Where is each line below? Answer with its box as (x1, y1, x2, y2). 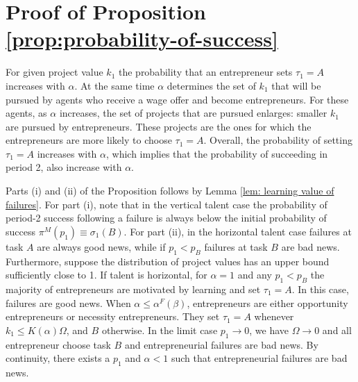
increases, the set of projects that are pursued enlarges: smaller (59, 106, 327, 120)
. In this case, (291, 282, 349, 297)
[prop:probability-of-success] (6, 24, 278, 53)
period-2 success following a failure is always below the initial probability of (6, 210, 327, 225)
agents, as (6, 106, 47, 120)
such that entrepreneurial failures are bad (171, 351, 348, 365)
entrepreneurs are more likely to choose (6, 133, 172, 147)
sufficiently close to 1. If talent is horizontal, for (6, 267, 207, 282)
